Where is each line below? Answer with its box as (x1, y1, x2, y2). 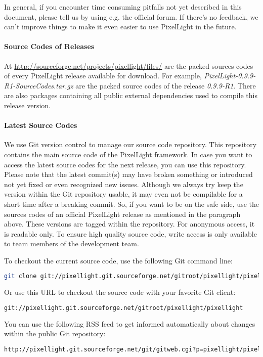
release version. (4, 100, 51, 110)
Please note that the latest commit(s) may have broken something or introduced (4, 169, 253, 180)
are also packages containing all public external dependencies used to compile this (4, 90, 257, 101)
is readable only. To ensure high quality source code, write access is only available (4, 228, 257, 239)
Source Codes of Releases (4, 41, 95, 52)
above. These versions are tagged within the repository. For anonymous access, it (4, 218, 255, 229)
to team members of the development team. (4, 238, 139, 249)
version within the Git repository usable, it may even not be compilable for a (4, 189, 243, 199)
